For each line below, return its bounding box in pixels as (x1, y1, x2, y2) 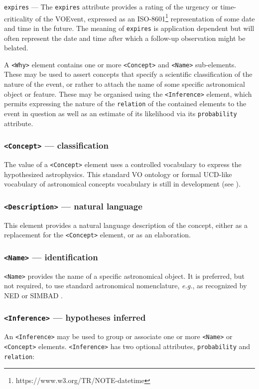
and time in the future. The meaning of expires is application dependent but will (4, 22, 255, 33)
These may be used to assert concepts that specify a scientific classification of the (4, 69, 253, 79)
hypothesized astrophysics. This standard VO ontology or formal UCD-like (4, 169, 232, 179)
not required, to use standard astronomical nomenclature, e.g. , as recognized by (4, 280, 247, 291)
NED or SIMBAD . (4, 290, 63, 300)
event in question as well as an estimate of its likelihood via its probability (4, 108, 237, 118)
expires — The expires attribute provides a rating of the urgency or (4, 1, 218, 11)
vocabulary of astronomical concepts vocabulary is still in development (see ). (4, 179, 241, 189)
